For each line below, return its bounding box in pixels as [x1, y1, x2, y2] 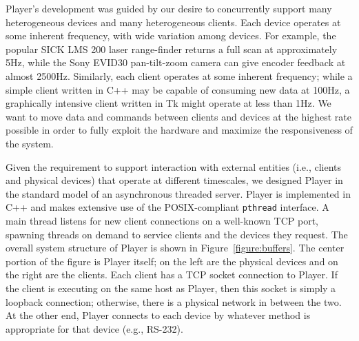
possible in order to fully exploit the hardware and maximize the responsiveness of [6, 123, 353, 137]
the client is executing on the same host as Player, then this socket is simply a [6, 280, 336, 295]
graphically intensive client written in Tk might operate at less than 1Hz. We [6, 96, 331, 110]
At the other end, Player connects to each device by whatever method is [6, 308, 311, 322]
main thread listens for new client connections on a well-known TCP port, [6, 213, 318, 227]
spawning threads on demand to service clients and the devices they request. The [6, 227, 348, 241]
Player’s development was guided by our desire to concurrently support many [6, 1, 332, 15]
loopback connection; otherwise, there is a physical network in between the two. [6, 294, 342, 309]
